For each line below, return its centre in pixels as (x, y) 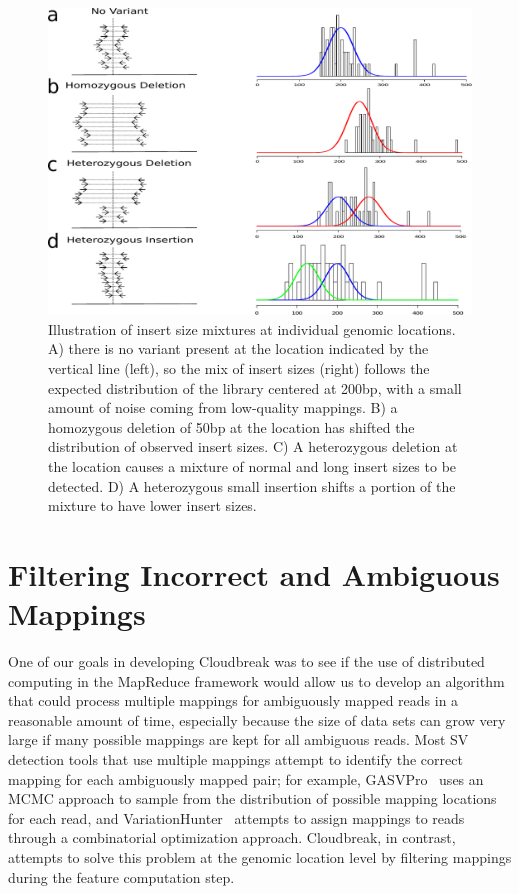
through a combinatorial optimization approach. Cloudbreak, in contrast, (232, 837)
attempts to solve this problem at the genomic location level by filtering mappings (260, 857)
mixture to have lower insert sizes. (152, 505)
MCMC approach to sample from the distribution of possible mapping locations (252, 798)
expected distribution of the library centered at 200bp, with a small (255, 387)
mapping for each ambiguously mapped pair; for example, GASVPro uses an (246, 778)
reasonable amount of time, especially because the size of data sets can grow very (257, 719)
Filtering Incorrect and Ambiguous (254, 573)
